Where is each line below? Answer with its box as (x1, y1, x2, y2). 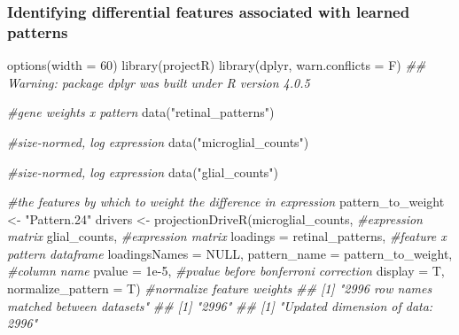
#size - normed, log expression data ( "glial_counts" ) (7, 162, 279, 181)
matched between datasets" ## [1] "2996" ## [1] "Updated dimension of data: (7, 296, 433, 315)
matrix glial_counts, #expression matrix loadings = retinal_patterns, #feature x (7, 227, 447, 245)
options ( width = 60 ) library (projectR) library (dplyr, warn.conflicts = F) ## (7, 56, 426, 74)
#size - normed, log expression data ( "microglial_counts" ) (7, 132, 309, 151)
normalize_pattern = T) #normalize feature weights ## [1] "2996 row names (7, 279, 432, 298)
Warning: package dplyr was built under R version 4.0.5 (7, 73, 310, 91)
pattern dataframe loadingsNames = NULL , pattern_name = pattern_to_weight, (7, 244, 453, 262)
